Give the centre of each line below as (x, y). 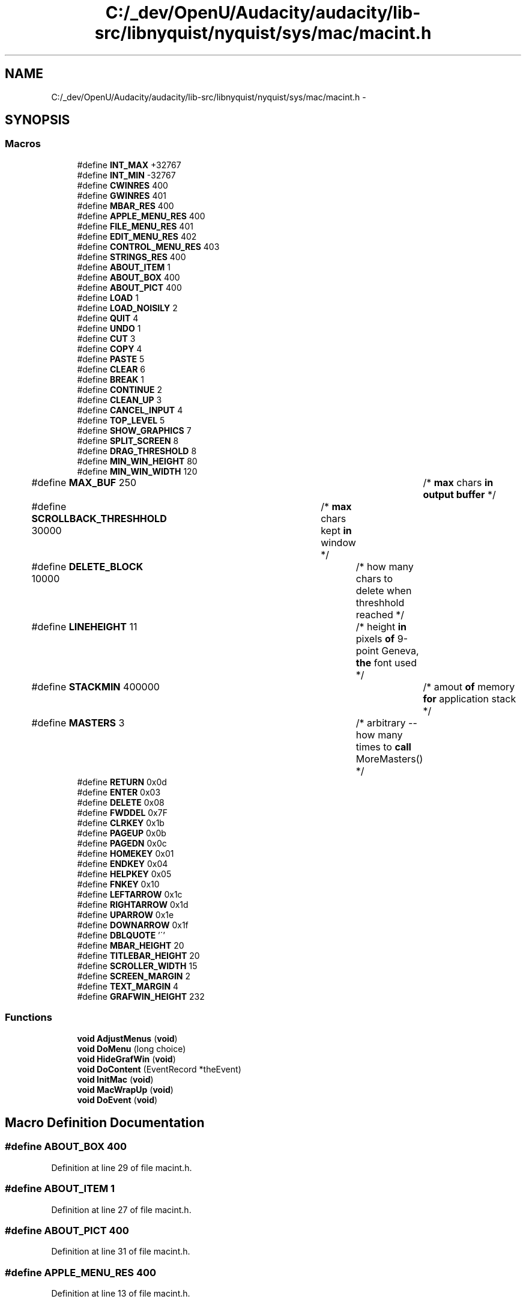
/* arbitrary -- (386, 722)
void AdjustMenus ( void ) (127, 1038)
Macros (23, 144)
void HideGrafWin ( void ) (126, 1059)
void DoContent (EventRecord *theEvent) (159, 1069)
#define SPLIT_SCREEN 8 (128, 440)
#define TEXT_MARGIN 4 (128, 986)
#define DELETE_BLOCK (87, 566)
